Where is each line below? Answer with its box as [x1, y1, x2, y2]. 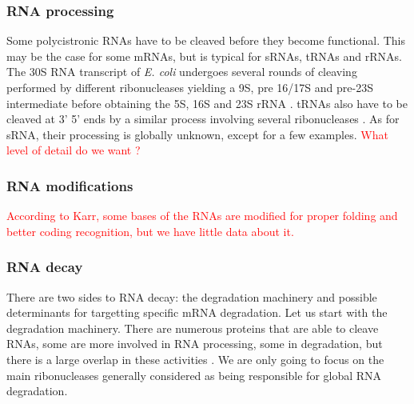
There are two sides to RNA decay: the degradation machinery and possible [6, 288, 377, 305]
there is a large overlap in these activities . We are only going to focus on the [6, 350, 384, 367]
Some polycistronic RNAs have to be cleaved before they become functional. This [6, 32, 406, 49]
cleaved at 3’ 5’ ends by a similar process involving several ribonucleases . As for [6, 110, 400, 127]
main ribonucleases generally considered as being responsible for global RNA [6, 366, 382, 383]
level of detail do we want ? [6, 142, 141, 158]
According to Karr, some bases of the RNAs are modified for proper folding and [6, 207, 398, 224]
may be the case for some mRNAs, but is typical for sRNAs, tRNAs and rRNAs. [6, 47, 402, 64]
